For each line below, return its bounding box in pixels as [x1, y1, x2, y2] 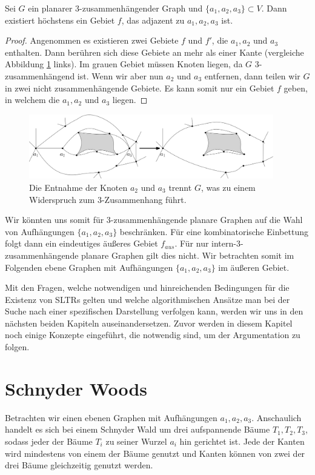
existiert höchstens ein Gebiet [5, 13, 115, 26]
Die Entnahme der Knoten [29, 181, 128, 193]
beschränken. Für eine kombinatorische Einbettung [119, 225, 308, 237]
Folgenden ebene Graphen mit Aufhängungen [5, 261, 173, 273]
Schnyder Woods [5, 376, 148, 400]
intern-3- [211, 237, 244, 250]
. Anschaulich [251, 411, 302, 424]
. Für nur [174, 237, 209, 250]
